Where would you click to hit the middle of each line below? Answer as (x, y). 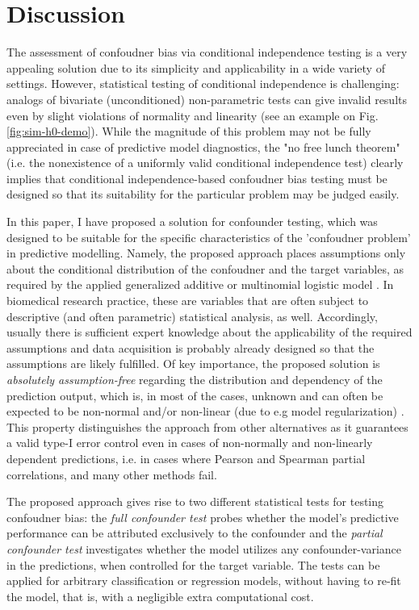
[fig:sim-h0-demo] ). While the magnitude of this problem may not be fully (189, 131)
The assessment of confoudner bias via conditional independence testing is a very (207, 52)
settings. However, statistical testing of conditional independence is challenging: (203, 84)
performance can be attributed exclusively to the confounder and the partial (195, 533)
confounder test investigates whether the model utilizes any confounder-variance (204, 548)
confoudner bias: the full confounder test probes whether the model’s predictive (203, 517)
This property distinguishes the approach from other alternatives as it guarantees (207, 426)
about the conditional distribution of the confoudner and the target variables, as (205, 268)
